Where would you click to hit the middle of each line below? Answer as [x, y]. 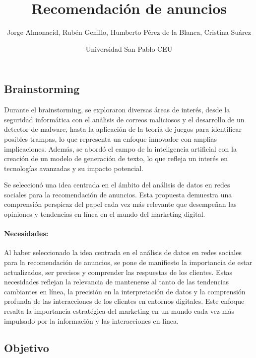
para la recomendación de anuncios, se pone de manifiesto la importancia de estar [128, 262]
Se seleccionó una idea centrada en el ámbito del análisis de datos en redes [117, 185]
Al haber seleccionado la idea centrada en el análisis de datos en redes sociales [123, 252]
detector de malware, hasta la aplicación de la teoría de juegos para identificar [123, 129]
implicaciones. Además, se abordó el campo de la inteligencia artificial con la [120, 148]
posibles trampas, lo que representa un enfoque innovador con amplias [111, 138]
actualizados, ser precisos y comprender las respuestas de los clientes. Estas [118, 272]
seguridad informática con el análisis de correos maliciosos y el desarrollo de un [124, 119]
